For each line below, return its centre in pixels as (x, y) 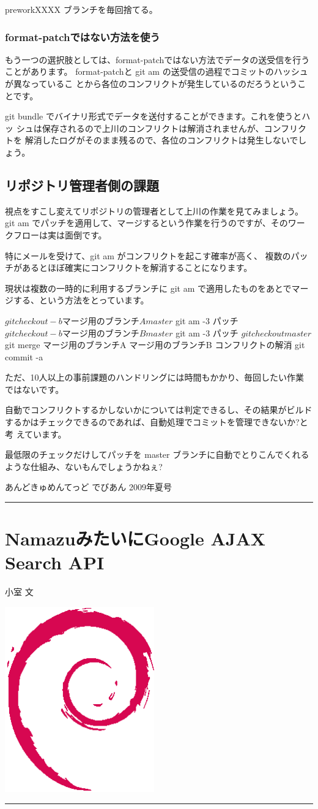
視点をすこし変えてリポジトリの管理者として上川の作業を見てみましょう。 (154, 211)
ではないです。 (35, 389)
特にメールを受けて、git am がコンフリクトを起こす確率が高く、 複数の (148, 255)
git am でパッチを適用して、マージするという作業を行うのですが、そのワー (155, 223)
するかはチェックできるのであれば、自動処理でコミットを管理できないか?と (157, 422)
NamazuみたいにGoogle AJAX (135, 538)
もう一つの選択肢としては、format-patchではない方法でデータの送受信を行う (157, 59)
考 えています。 (36, 434)
